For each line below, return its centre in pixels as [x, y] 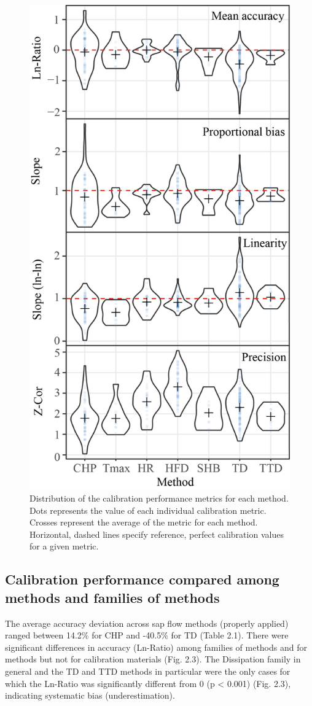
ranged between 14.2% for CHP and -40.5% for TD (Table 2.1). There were [147, 635]
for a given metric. [64, 546]
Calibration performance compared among [142, 579]
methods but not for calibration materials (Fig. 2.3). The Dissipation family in [153, 659]
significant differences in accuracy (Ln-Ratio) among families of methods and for [156, 647]
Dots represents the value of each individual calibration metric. [148, 510]
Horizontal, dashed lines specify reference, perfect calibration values [157, 534]
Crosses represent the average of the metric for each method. [144, 522]
